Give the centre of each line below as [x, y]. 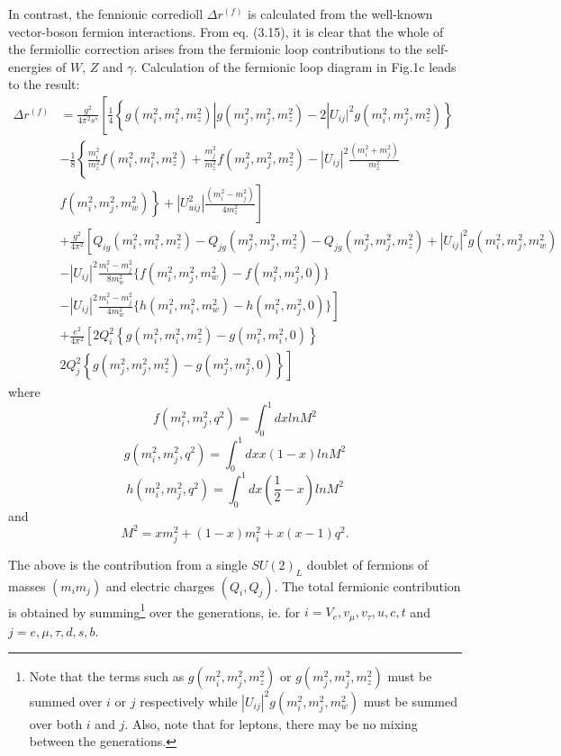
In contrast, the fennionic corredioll [106, 13]
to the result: [44, 84]
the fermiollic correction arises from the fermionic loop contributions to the [215, 49]
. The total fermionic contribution [367, 585]
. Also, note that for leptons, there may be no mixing [271, 723]
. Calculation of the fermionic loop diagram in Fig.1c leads [295, 66]
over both [56, 723]
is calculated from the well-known [340, 13]
